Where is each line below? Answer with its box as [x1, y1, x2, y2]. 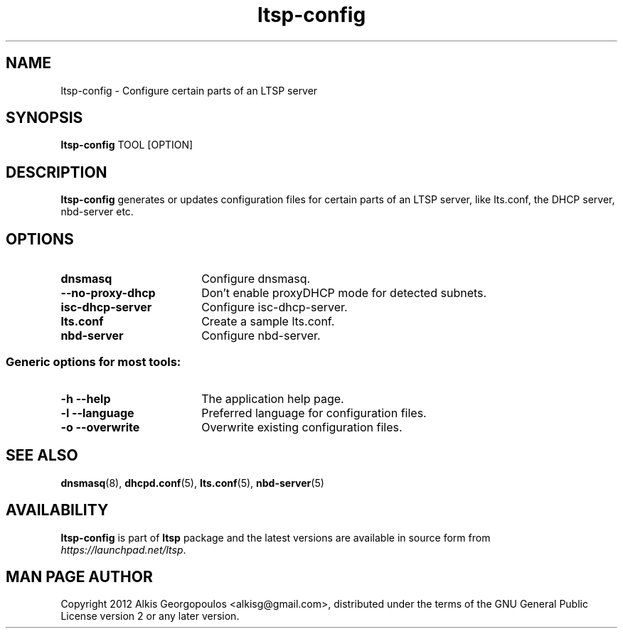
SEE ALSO [6, 446, 78, 465]
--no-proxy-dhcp [60, 286, 156, 301]
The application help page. [201, 391, 344, 406]
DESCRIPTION [6, 163, 107, 181]
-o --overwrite [60, 419, 140, 434]
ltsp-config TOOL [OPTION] [60, 139, 193, 151]
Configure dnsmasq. [201, 272, 311, 286]
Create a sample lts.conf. [201, 314, 335, 329]
